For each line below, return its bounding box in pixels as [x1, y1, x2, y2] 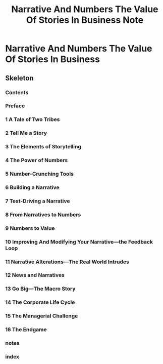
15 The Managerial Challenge [5, 312, 78, 319]
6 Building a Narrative [5, 184, 60, 191]
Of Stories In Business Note [26, 14, 144, 26]
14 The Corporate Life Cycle [5, 299, 75, 306]
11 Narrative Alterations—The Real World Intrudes [5, 258, 130, 265]
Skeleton [5, 73, 34, 82]
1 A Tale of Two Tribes [5, 116, 60, 123]
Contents [5, 89, 29, 96]
